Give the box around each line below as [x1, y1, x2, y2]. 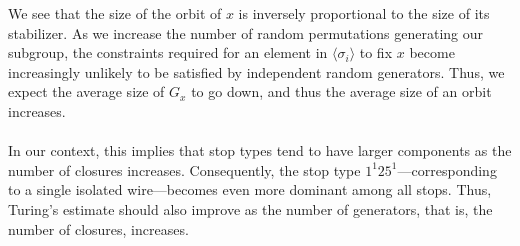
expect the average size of [8, 81, 165, 102]
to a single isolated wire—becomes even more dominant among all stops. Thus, [8, 179, 492, 200]
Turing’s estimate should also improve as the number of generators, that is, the [8, 198, 493, 219]
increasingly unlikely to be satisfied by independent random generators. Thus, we [8, 61, 505, 82]
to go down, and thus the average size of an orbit [191, 81, 492, 102]
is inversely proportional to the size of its [238, 3, 490, 23]
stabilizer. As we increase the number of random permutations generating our [8, 22, 484, 43]
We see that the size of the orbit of [8, 3, 222, 23]
